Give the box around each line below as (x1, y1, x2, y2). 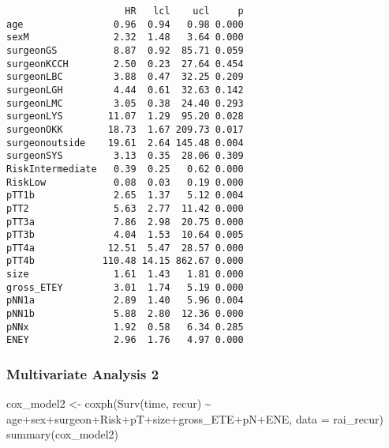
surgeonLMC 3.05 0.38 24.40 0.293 (6, 97, 244, 109)
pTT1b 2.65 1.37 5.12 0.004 (6, 190, 244, 201)
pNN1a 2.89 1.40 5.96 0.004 (6, 295, 244, 307)
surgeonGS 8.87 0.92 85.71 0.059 (6, 44, 244, 56)
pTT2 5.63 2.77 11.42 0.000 (6, 202, 244, 214)
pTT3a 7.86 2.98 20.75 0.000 (6, 216, 244, 228)
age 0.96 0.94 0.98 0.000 (6, 18, 244, 30)
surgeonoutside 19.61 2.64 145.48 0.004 (6, 137, 244, 149)
